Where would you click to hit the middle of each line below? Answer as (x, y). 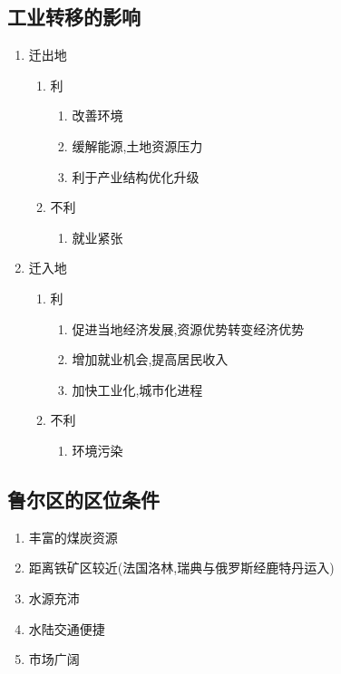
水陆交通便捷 (67, 628)
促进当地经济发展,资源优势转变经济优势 (188, 328)
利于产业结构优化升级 (136, 176)
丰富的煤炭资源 (73, 537)
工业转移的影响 (74, 17)
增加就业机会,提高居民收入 (150, 359)
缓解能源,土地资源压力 (137, 145)
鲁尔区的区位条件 (83, 499)
